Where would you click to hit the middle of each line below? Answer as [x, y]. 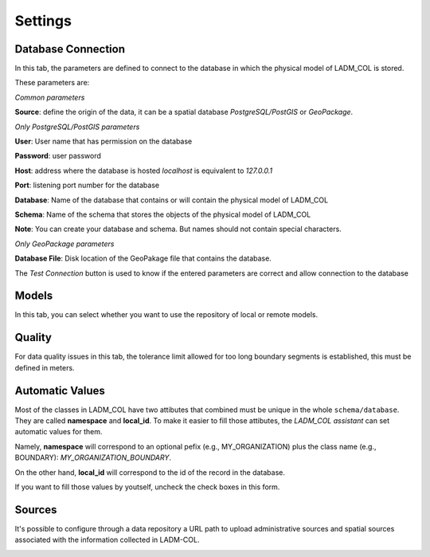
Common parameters [50, 97]
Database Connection [70, 49]
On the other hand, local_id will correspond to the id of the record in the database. [150, 472]
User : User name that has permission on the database [104, 141]
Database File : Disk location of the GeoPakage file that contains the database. [143, 258]
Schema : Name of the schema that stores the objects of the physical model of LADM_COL [163, 214]
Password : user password [58, 156]
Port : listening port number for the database [87, 185]
